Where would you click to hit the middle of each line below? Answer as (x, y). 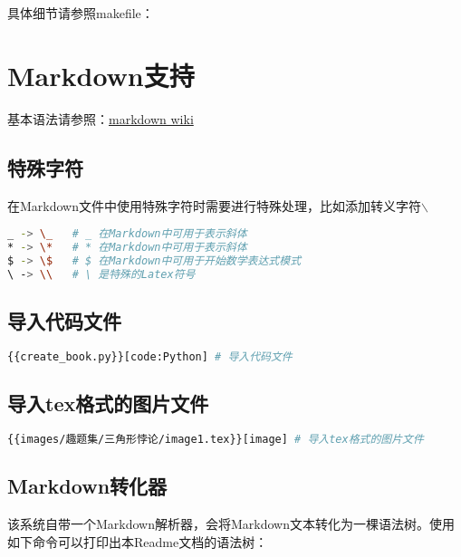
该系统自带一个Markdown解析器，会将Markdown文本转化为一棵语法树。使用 (231, 523)
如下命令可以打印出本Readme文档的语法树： (138, 541)
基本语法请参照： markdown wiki (101, 118)
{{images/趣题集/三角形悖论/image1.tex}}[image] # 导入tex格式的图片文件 (216, 439)
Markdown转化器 (87, 486)
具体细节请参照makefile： (81, 13)
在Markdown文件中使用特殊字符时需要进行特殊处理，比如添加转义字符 (214, 205)
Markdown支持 (101, 75)
